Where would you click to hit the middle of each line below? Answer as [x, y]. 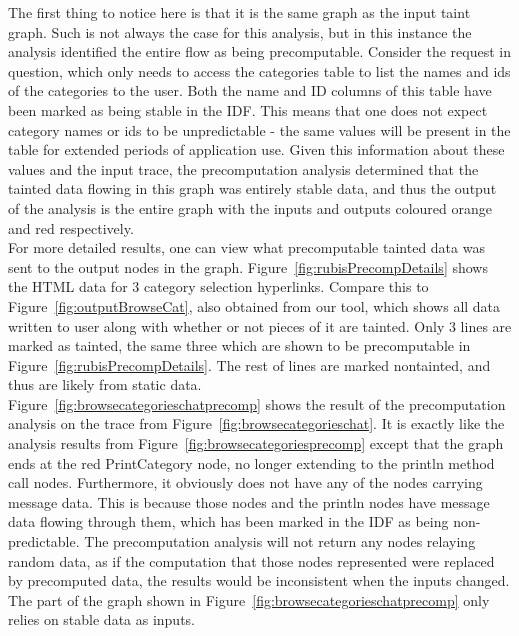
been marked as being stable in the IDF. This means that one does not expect [248, 109]
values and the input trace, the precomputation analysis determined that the [243, 168]
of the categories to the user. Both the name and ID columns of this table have [250, 90]
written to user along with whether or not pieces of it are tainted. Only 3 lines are [260, 325]
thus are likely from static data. [105, 384]
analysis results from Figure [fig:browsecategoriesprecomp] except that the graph [256, 443]
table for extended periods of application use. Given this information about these [256, 149]
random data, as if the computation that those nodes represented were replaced [251, 560]
